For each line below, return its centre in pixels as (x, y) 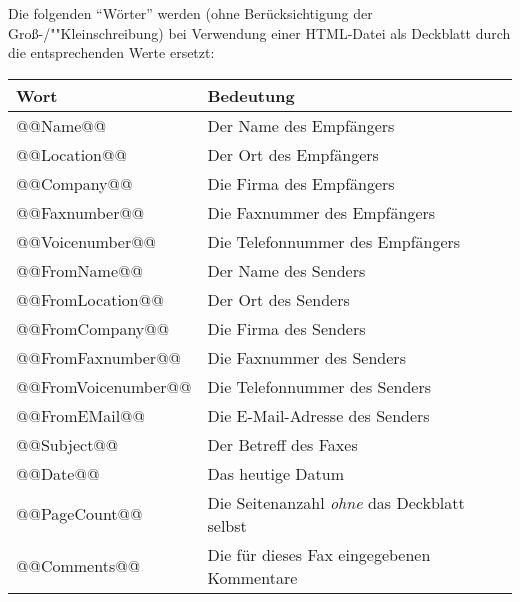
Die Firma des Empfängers (301, 183)
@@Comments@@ (78, 566)
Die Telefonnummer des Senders (319, 386)
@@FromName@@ (79, 270)
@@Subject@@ (67, 444)
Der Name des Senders (286, 270)
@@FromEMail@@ (80, 415)
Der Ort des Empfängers (293, 154)
